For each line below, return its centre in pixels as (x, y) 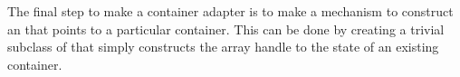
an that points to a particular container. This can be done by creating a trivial (226, 29)
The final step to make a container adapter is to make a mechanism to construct (230, 11)
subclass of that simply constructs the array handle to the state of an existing (223, 47)
